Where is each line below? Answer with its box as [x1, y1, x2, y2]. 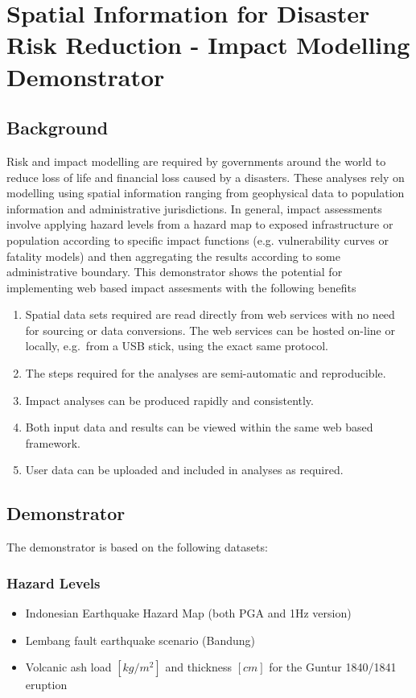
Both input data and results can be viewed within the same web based [25, 419, 373, 436]
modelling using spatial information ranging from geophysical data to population [6, 184, 405, 201]
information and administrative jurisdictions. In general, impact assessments [6, 200, 382, 217]
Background [6, 115, 109, 140]
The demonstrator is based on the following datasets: [6, 539, 268, 556]
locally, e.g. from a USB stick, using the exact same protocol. [25, 337, 328, 354]
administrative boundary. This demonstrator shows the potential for [6, 263, 343, 280]
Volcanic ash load [25, 659, 112, 675]
